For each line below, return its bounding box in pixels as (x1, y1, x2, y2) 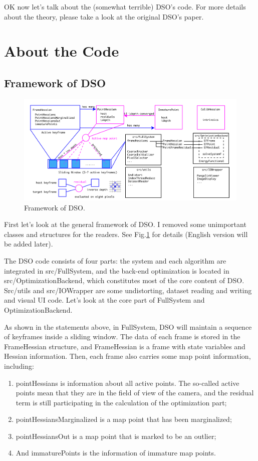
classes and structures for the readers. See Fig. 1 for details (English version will (4, 228, 248, 239)
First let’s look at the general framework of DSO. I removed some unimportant (4, 219, 246, 229)
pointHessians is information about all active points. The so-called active (16, 377, 239, 388)
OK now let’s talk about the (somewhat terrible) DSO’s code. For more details (4, 2, 246, 12)
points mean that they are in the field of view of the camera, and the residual (16, 387, 254, 398)
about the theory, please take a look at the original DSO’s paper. (4, 11, 204, 22)
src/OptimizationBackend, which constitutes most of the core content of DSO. (4, 275, 244, 286)
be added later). (4, 239, 53, 249)
